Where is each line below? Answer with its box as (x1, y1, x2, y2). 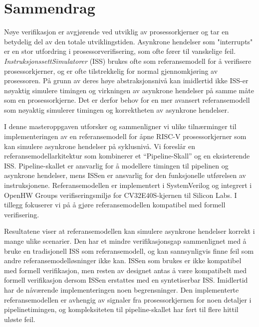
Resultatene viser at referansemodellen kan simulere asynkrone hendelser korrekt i (4, 226, 255, 236)
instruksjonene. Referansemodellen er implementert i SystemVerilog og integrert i (4, 180, 252, 190)
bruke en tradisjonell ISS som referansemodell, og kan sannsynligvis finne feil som (4, 245, 254, 256)
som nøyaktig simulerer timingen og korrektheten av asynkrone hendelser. (4, 104, 229, 115)
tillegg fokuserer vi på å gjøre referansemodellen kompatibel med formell (4, 199, 226, 210)
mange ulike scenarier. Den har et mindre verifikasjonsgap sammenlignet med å (4, 236, 247, 246)
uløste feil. (4, 314, 35, 324)
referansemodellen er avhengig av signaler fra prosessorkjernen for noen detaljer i (4, 294, 252, 305)
